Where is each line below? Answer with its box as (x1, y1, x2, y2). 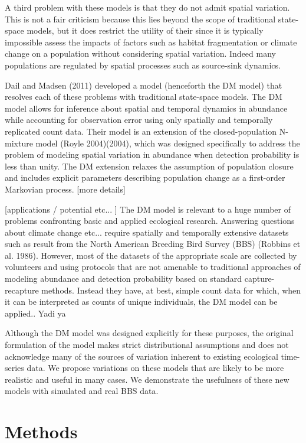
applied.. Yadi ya (5, 307, 66, 319)
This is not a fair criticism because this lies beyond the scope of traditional (5, 12, 276, 25)
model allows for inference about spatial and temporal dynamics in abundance (5, 102, 288, 114)
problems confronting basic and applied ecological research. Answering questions (5, 214, 295, 227)
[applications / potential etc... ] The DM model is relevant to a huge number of (5, 203, 291, 215)
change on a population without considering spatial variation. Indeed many (5, 47, 276, 60)
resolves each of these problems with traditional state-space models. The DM (5, 90, 282, 103)
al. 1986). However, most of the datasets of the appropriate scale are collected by (5, 249, 297, 261)
